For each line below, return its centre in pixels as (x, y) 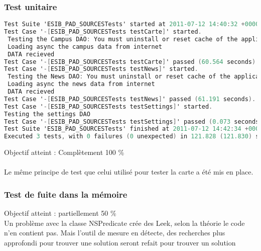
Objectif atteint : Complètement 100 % (64, 152)
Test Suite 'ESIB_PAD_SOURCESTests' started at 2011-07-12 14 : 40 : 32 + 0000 (132, 24)
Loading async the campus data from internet (85, 47)
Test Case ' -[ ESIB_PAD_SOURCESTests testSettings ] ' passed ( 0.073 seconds (132, 121)
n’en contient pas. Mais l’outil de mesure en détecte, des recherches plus (115, 233)
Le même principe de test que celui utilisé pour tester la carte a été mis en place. (129, 172)
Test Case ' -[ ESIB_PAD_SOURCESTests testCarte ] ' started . (103, 32)
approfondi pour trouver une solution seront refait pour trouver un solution (120, 242)
